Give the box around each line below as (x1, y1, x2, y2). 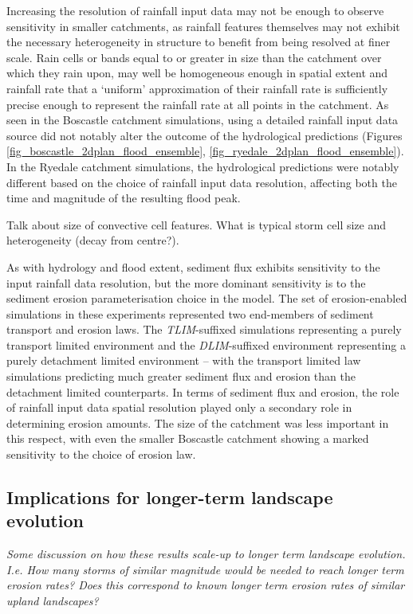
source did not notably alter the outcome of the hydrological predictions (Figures (6, 127, 403, 143)
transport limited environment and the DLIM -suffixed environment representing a (6, 336, 406, 353)
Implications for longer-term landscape (6, 485, 333, 510)
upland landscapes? (6, 592, 99, 608)
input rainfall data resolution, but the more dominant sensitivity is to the (6, 274, 366, 291)
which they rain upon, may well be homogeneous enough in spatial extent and (6, 65, 388, 81)
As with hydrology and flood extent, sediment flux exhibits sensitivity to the (6, 258, 380, 275)
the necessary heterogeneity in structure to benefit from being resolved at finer (6, 33, 391, 50)
